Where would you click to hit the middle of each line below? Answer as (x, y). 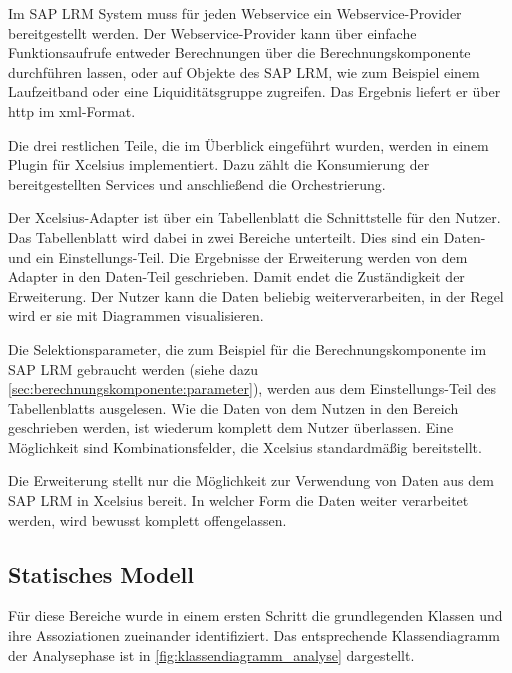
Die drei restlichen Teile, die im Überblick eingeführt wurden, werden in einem (248, 144)
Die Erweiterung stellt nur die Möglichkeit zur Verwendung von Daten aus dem (251, 480)
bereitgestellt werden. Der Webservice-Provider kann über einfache (212, 32)
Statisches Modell (101, 573)
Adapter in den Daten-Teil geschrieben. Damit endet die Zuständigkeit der (236, 276)
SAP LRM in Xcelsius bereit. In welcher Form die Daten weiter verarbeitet (238, 500)
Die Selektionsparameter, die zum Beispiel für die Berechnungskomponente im (247, 348)
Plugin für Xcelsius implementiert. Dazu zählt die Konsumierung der (219, 164)
